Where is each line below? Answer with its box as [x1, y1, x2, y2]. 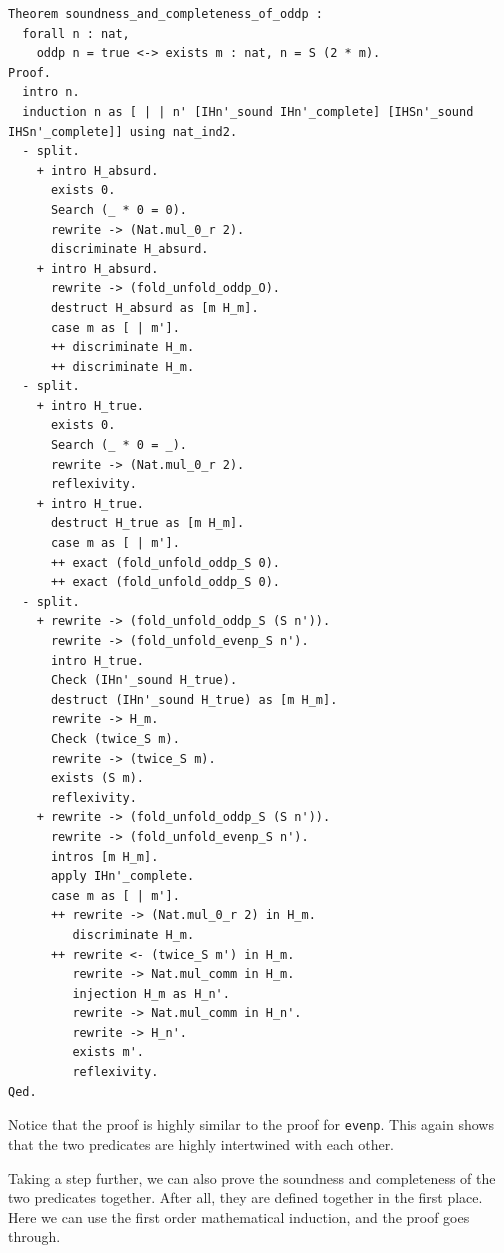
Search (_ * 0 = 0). [50, 202, 187, 217]
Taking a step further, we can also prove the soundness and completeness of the [8, 1167, 496, 1188]
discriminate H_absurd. [50, 242, 209, 257]
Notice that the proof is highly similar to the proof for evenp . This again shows [8, 1114, 494, 1135]
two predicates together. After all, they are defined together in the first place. [8, 1187, 483, 1208]
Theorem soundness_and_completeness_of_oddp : [8, 7, 323, 21]
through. [8, 1226, 61, 1247]
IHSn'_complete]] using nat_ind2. [8, 124, 238, 139]
